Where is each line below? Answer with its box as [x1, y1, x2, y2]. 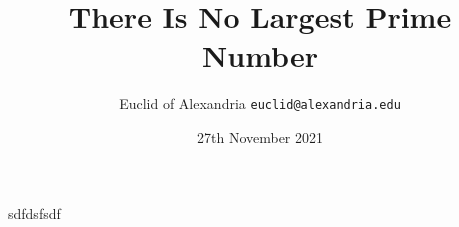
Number [202, 35, 318, 76]
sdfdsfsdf [8, 202, 61, 223]
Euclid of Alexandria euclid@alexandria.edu [119, 93, 401, 114]
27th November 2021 [196, 126, 324, 147]
